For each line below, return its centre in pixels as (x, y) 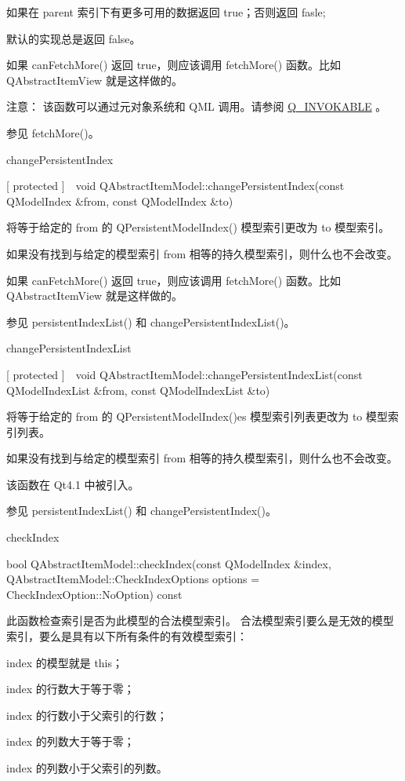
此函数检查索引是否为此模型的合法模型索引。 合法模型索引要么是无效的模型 (200, 620)
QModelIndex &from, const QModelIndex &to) (120, 201)
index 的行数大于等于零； (71, 689)
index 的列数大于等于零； (71, 741)
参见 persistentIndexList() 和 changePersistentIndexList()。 (151, 321)
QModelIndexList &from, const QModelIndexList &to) (138, 390)
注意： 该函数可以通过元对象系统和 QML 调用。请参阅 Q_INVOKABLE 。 (197, 106)
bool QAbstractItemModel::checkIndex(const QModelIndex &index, (169, 563)
